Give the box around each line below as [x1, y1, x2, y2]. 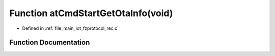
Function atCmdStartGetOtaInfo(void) [9, 8, 173, 19]
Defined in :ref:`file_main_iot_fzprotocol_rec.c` [22, 25, 119, 31]
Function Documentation [9, 38, 90, 47]
